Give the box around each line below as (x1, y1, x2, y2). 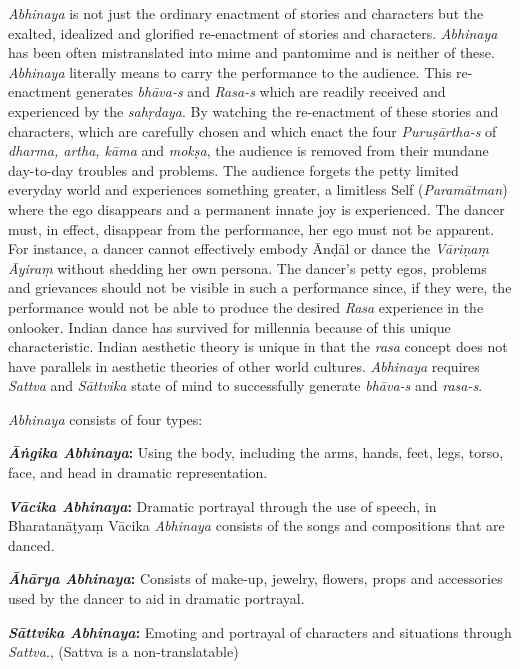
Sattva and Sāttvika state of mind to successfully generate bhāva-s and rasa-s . (8, 375, 483, 396)
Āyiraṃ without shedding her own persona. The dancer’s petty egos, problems (8, 257, 487, 278)
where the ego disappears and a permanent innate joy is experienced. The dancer (8, 198, 505, 219)
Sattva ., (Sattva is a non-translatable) (8, 641, 239, 662)
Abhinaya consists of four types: (8, 408, 203, 429)
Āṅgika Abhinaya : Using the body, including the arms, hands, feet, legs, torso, (8, 442, 504, 463)
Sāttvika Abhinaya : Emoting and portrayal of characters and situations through (8, 621, 512, 642)
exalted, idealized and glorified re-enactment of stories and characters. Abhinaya (8, 22, 498, 43)
